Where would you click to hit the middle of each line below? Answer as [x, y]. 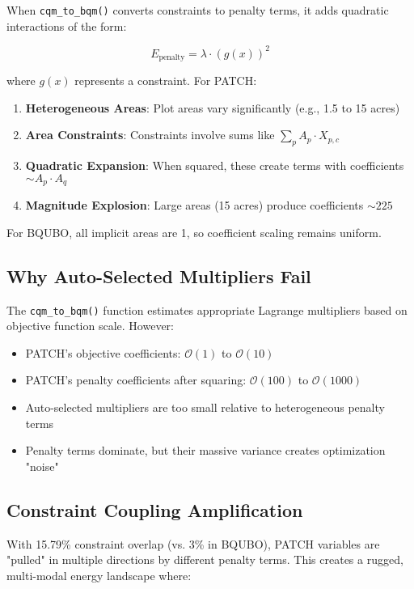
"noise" [42, 466]
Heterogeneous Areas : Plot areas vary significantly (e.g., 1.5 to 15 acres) [213, 107]
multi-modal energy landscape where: [99, 575]
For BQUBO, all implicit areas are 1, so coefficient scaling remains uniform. [194, 232]
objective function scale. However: [90, 326]
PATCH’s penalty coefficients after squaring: [136, 380]
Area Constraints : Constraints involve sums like [150, 135]
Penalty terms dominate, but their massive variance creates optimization [205, 450]
